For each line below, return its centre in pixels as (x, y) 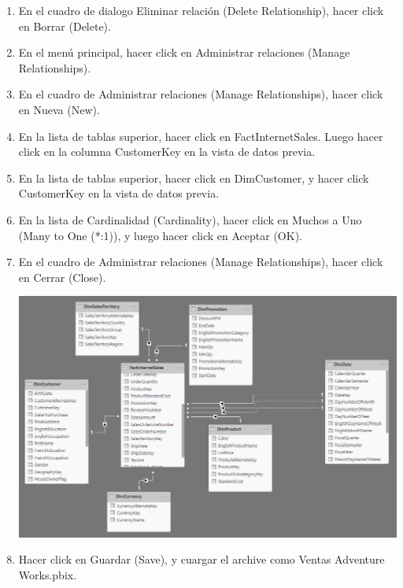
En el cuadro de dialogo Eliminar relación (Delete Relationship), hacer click (201, 10)
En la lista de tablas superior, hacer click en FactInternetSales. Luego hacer (201, 136)
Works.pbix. (48, 574)
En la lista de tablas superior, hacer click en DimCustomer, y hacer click (194, 178)
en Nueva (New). (59, 109)
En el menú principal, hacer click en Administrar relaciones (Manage (184, 52)
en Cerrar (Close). (62, 277)
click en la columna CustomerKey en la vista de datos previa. (167, 152)
